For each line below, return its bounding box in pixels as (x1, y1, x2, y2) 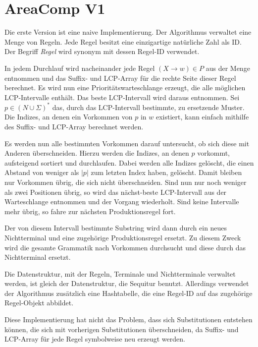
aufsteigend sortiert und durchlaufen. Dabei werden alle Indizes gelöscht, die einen (4, 157, 254, 168)
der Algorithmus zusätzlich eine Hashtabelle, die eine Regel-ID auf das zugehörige (4, 288, 253, 298)
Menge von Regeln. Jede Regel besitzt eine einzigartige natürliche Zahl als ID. (4, 36, 242, 47)
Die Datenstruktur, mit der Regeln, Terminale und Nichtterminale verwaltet (4, 268, 236, 279)
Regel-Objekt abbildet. (4, 297, 74, 308)
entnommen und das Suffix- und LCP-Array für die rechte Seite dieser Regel (4, 72, 236, 83)
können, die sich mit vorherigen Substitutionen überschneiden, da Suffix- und (4, 324, 239, 334)
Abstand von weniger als (4, 167, 79, 177)
